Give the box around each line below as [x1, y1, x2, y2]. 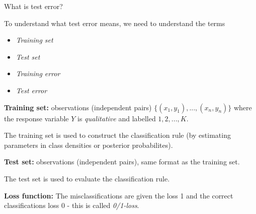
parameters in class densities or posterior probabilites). [4, 139, 173, 150]
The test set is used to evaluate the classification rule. [4, 173, 170, 183]
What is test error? [4, 1, 63, 11]
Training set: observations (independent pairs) [4, 102, 152, 112]
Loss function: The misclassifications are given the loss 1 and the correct [4, 190, 233, 200]
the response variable [4, 113, 69, 123]
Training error [16, 68, 60, 79]
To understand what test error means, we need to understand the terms [4, 18, 225, 28]
